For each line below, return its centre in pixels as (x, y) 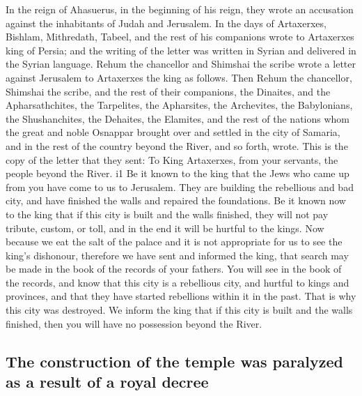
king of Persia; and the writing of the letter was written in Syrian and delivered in (181, 50)
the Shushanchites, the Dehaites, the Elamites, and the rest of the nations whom (178, 118)
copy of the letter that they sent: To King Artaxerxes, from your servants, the (172, 159)
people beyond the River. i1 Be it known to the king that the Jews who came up (178, 173)
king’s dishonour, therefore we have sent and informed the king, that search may (177, 255)
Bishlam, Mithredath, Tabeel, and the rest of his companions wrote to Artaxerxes (180, 37)
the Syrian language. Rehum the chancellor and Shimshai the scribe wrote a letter (181, 64)
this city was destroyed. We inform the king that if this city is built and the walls (179, 310)
